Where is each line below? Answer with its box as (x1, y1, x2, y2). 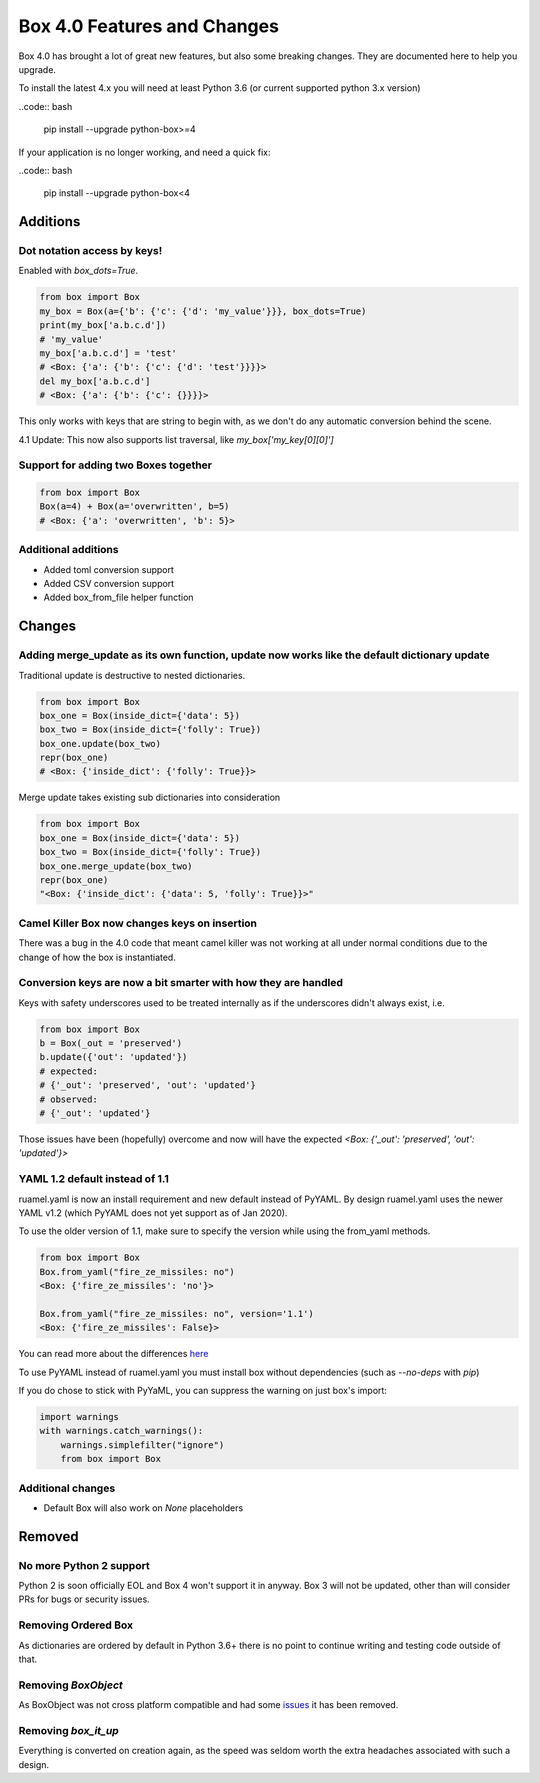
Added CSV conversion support (43, 577, 175, 589)
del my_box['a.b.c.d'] (39, 375, 151, 387)
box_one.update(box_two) (39, 738, 162, 749)
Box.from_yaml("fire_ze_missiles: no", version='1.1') (39, 1308, 314, 1319)
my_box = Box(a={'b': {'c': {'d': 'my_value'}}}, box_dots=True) (39, 305, 367, 317)
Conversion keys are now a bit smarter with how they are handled (18, 976, 344, 990)
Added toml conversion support (43, 563, 175, 575)
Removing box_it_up (18, 1723, 119, 1737)
